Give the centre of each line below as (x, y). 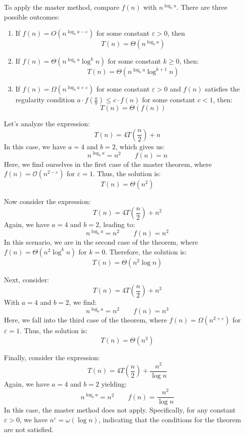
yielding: (114, 383)
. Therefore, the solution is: (146, 251)
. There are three (202, 7)
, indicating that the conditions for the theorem (170, 419)
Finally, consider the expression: (52, 357)
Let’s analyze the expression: (47, 124)
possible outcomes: (32, 16)
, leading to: (117, 224)
